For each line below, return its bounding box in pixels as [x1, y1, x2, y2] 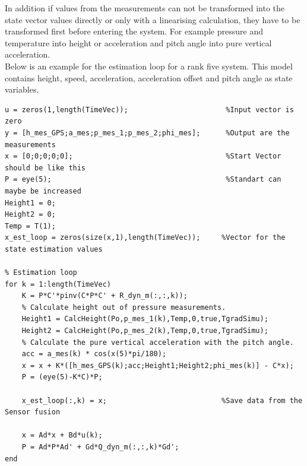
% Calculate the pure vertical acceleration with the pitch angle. [21, 338, 294, 347]
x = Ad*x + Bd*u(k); [21, 431, 103, 440]
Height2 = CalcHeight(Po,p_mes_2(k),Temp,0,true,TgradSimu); [21, 326, 268, 335]
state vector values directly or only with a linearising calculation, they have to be [5, 13, 300, 26]
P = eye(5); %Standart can [5, 175, 281, 184]
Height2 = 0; [5, 210, 56, 219]
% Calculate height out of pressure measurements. [21, 303, 226, 312]
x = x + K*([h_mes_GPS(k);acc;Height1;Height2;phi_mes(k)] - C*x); [21, 361, 294, 370]
